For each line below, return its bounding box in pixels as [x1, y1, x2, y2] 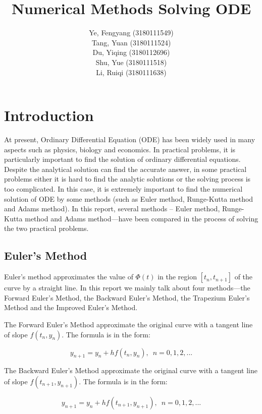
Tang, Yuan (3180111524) [91, 37, 171, 47]
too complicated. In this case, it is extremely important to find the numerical [4, 184, 243, 194]
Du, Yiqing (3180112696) [92, 47, 170, 57]
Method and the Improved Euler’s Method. [4, 302, 138, 313]
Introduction [4, 105, 94, 126]
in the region [158, 271, 197, 282]
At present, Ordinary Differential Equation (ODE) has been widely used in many [4, 134, 255, 145]
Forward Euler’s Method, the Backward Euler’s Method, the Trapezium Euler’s [4, 292, 250, 303]
